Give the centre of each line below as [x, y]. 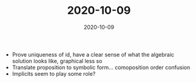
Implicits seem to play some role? [54, 73]
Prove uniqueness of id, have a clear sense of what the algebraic [93, 54]
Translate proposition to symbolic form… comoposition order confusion [101, 67]
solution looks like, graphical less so [57, 61]
